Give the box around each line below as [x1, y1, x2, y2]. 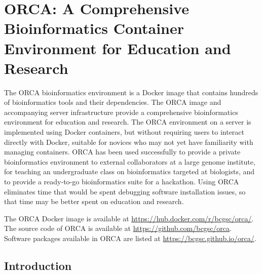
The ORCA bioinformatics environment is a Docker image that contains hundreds [4, 87, 258, 97]
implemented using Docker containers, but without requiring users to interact [4, 127, 245, 137]
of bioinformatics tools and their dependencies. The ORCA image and [4, 97, 221, 107]
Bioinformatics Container [4, 18, 184, 38]
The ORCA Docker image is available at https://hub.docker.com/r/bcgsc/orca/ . [4, 213, 254, 223]
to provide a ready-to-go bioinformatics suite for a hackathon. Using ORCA [4, 176, 239, 187]
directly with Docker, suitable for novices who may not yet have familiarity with [4, 136, 253, 147]
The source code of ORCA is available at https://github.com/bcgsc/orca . [4, 223, 232, 233]
